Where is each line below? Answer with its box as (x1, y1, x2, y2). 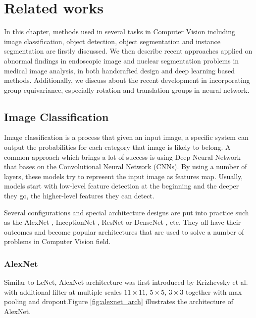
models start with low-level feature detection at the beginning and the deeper (4, 181, 239, 191)
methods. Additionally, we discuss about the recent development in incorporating (4, 75, 250, 85)
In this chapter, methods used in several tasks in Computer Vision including (4, 26, 235, 37)
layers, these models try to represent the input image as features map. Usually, (4, 171, 243, 181)
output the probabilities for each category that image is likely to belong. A (4, 142, 231, 152)
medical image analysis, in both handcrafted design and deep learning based (4, 65, 235, 75)
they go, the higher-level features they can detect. (4, 191, 154, 201)
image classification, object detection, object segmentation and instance (4, 36, 221, 46)
